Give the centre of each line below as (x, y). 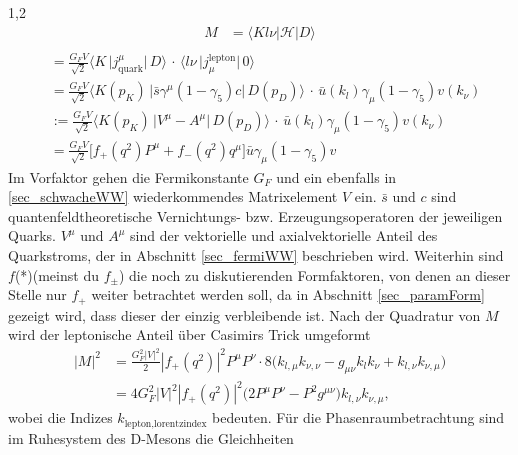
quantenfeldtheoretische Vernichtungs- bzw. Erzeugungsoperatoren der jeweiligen (255, 215)
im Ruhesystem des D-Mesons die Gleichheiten (151, 437)
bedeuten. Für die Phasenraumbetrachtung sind (358, 417)
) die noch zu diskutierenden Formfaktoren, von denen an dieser (314, 274)
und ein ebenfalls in (336, 176)
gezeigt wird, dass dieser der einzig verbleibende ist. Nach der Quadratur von (244, 314)
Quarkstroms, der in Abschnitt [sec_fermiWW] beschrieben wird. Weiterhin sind (256, 255)
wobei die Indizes (60, 417)
